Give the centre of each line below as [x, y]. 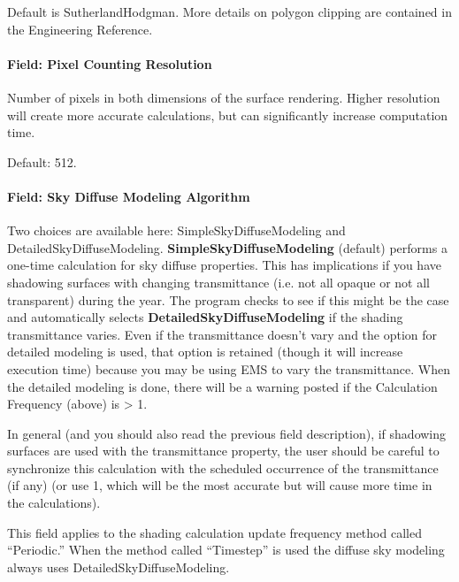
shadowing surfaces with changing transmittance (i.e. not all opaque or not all [219, 282]
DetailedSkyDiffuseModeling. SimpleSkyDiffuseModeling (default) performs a [227, 247]
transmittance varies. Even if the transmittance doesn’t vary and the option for [222, 334]
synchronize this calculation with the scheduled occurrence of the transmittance [223, 467]
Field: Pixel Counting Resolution [110, 63]
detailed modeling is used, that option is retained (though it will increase [205, 352]
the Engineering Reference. [80, 29]
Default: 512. [42, 161]
